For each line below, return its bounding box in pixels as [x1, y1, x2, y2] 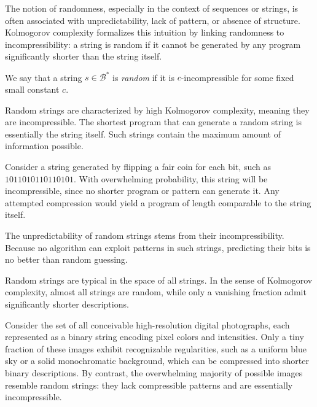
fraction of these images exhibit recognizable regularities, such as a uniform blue [5, 342, 307, 355]
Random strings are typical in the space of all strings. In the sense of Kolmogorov [5, 273, 313, 286]
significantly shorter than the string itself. [5, 50, 162, 63]
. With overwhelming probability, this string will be [74, 172, 268, 185]
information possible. [5, 139, 84, 152]
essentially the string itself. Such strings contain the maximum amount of [5, 127, 281, 140]
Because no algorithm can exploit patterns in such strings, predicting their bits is [5, 241, 311, 254]
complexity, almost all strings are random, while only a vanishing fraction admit [5, 285, 307, 298]
